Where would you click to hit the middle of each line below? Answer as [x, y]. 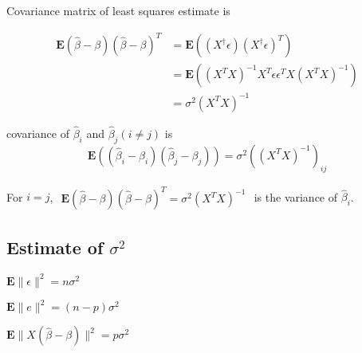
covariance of [38, 133]
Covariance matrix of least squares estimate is [118, 10]
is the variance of [296, 196]
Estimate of [55, 247]
